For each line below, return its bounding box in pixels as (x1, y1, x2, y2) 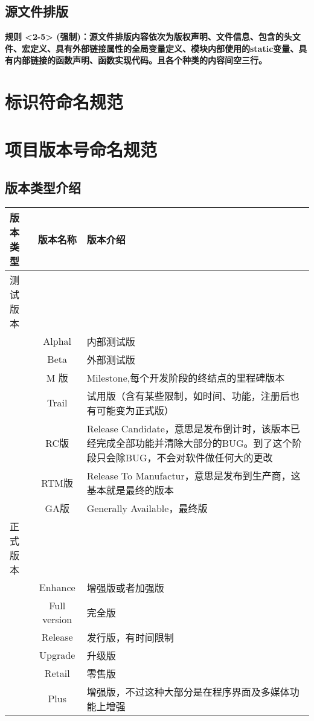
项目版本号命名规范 (5, 136, 158, 161)
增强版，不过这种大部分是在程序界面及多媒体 (86, 684, 290, 699)
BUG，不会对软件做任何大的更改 (125, 450, 273, 464)
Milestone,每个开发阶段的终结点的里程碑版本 (86, 370, 285, 385)
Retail (44, 666, 70, 681)
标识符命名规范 (5, 89, 124, 114)
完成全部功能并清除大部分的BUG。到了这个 (96, 435, 292, 450)
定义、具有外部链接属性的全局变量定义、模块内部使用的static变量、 (30, 42, 299, 54)
